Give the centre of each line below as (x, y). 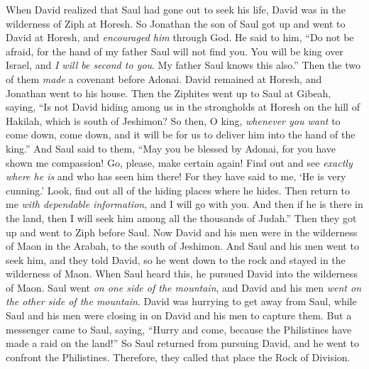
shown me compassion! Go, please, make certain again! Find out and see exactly (179, 162)
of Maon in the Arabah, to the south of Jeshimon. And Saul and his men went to (182, 246)
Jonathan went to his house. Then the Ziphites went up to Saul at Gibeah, (169, 93)
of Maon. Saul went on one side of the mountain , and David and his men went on (184, 287)
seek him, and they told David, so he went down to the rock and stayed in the (176, 259)
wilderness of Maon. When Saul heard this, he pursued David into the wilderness (182, 274)
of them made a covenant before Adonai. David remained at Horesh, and (164, 78)
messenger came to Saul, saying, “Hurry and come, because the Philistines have (179, 329)
